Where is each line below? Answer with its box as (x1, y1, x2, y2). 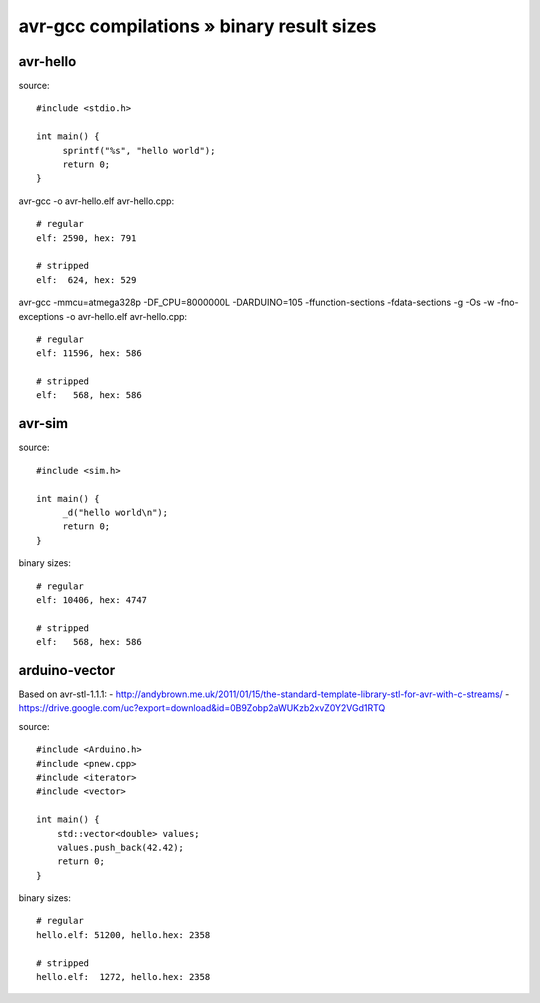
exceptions (18, 310, 64, 322)
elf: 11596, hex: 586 (36, 348, 142, 359)
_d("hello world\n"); (62, 506, 169, 518)
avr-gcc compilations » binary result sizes (18, 15, 377, 37)
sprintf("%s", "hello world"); (62, 145, 216, 156)
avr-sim (18, 415, 69, 432)
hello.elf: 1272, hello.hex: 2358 (36, 971, 211, 983)
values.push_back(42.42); (56, 841, 185, 853)
